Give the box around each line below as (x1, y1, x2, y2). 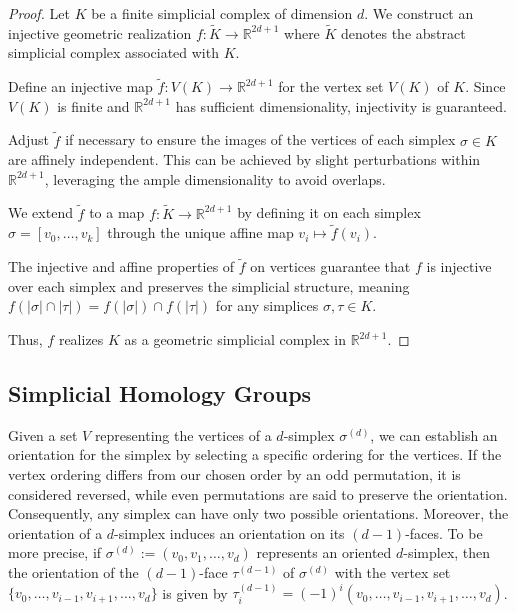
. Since (465, 76, 506, 97)
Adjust (8, 129, 49, 150)
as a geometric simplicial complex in (124, 329, 346, 350)
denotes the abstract (341, 22, 466, 43)
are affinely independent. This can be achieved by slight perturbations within (8, 149, 481, 170)
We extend (8, 202, 73, 223)
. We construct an (364, 3, 474, 23)
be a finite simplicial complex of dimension (91, 3, 353, 23)
